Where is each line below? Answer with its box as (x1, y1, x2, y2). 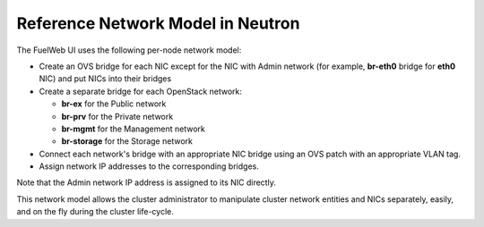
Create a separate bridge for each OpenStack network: (39, 86, 242, 97)
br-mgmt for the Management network (61, 123, 205, 134)
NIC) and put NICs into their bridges (39, 73, 172, 84)
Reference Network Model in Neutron (16, 13, 300, 33)
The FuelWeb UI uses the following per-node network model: (16, 45, 242, 55)
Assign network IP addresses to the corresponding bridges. (39, 161, 259, 172)
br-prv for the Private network (61, 111, 174, 122)
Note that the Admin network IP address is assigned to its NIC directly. (16, 177, 277, 188)
